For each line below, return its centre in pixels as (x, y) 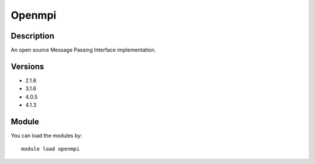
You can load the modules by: (47, 136)
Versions (27, 66)
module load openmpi (50, 149)
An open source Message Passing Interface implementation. (83, 50)
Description (33, 36)
